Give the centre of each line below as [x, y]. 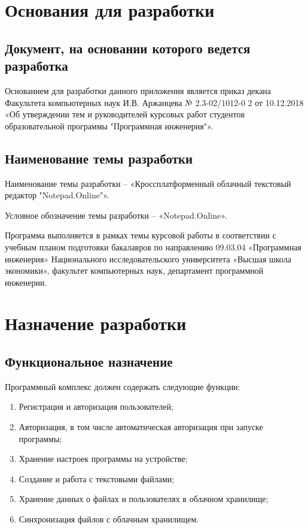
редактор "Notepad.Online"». [57, 195]
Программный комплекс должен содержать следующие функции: [123, 386]
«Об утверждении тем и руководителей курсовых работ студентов [125, 114]
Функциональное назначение [89, 362]
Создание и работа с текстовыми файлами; [97, 478]
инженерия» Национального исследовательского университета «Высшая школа [148, 259]
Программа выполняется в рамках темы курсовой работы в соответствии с [141, 235]
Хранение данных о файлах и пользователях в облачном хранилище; [144, 499]
